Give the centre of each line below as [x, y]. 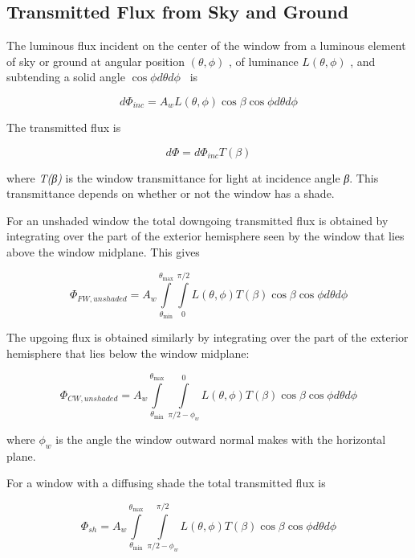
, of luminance [263, 61]
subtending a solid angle [66, 77]
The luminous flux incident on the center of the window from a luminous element [206, 45]
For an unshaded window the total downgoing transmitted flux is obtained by [197, 220]
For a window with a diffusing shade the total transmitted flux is [166, 483]
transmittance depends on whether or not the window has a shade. [171, 193]
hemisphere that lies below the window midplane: [128, 353]
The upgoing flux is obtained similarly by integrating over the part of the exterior [207, 337]
